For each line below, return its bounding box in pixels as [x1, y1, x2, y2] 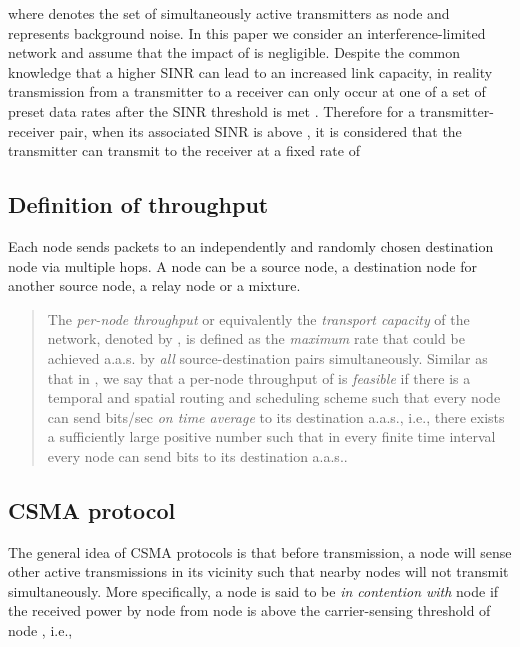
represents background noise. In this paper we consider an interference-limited [8, 22, 486, 43]
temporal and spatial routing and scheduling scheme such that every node [47, 387, 501, 408]
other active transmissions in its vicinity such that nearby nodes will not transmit [8, 561, 509, 582]
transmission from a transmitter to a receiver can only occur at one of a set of [8, 81, 486, 102]
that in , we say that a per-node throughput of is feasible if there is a [47, 367, 471, 388]
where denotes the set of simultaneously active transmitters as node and [8, 3, 450, 23]
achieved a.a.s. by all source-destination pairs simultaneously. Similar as [47, 347, 488, 368]
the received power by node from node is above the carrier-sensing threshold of [8, 600, 491, 621]
